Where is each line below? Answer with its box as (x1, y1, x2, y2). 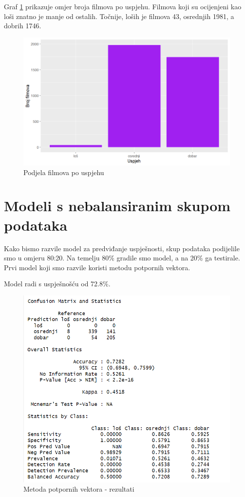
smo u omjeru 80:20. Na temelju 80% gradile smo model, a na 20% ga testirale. (4, 253, 240, 263)
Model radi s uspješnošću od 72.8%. (4, 278, 111, 289)
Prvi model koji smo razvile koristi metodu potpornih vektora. (4, 262, 190, 272)
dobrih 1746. (4, 20, 41, 31)
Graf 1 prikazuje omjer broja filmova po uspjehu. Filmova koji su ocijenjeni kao (4, 1, 242, 11)
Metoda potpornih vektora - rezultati (23, 484, 134, 494)
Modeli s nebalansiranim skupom (4, 196, 231, 216)
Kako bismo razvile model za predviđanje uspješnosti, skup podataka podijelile (4, 243, 240, 253)
